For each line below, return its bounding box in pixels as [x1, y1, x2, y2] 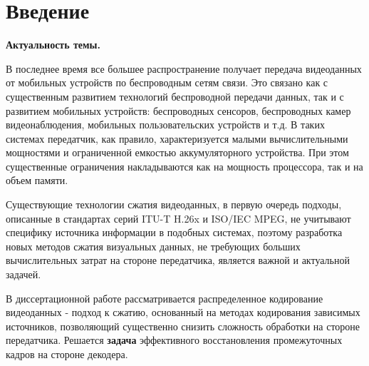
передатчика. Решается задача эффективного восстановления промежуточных [6, 332, 343, 347]
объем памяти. [6, 173, 68, 188]
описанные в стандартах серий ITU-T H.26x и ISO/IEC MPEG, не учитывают [6, 210, 351, 225]
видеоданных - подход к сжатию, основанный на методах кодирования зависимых [6, 305, 360, 320]
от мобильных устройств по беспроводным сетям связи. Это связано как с [6, 75, 328, 90]
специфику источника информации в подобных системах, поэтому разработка [6, 225, 343, 240]
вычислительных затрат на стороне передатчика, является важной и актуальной [6, 253, 350, 268]
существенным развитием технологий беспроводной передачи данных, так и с [6, 88, 344, 103]
